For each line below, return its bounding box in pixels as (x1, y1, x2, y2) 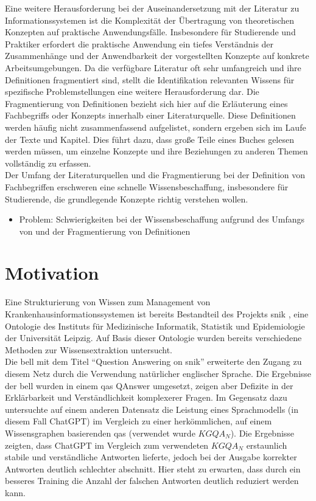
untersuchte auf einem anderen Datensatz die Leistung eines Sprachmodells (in (5, 403, 298, 415)
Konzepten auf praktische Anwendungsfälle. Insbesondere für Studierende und (5, 26, 296, 38)
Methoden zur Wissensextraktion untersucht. (5, 343, 173, 356)
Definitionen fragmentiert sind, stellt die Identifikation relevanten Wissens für (5, 73, 295, 86)
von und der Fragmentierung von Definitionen (19, 224, 191, 237)
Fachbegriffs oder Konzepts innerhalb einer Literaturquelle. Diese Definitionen (5, 109, 296, 122)
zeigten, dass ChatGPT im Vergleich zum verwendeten (5, 438, 209, 451)
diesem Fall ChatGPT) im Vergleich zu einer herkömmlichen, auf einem (5, 415, 272, 427)
